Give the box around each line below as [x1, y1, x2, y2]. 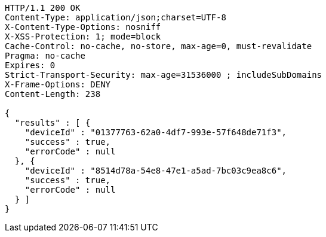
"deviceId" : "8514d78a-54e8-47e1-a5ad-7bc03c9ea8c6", [24, 166, 287, 175]
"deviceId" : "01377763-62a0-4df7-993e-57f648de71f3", [24, 127, 287, 137]
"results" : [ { [14, 118, 91, 127]
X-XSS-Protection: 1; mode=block [5, 32, 161, 41]
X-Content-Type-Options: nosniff [5, 22, 161, 32]
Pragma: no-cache [5, 51, 85, 60]
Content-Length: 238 [5, 89, 101, 99]
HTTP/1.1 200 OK [5, 3, 81, 13]
